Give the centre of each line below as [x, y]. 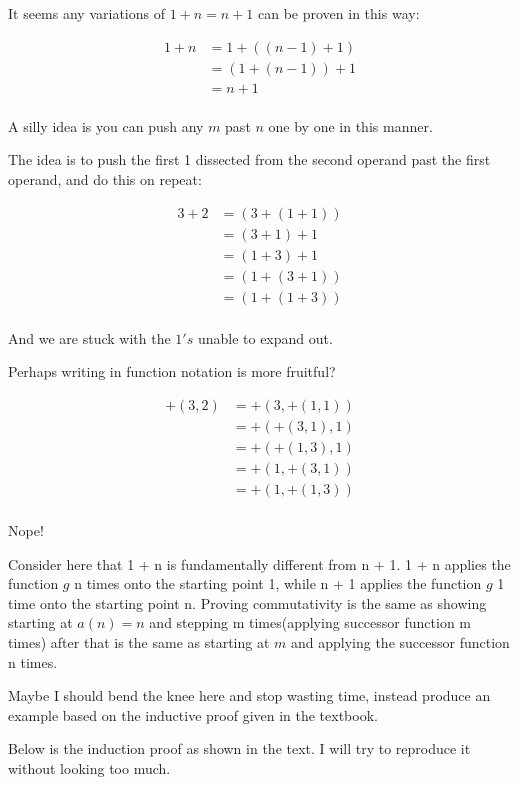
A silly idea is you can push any [106, 125]
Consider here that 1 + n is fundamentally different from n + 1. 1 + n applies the [259, 563]
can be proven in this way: [339, 13]
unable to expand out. [265, 337]
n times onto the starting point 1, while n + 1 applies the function [278, 583]
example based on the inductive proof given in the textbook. [193, 714]
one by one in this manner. [350, 125]
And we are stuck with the [89, 337]
